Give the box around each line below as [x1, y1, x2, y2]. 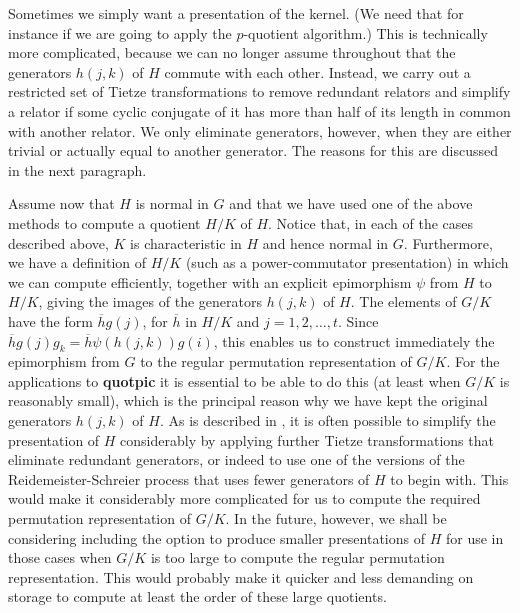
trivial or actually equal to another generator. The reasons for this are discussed [8, 140, 498, 161]
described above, [8, 232, 109, 253]
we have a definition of [8, 252, 147, 273]
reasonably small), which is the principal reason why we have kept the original [8, 390, 488, 411]
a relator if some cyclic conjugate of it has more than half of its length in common [8, 100, 511, 121]
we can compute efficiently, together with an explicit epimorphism [8, 271, 412, 292]
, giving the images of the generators [38, 291, 262, 312]
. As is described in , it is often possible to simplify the [159, 410, 496, 431]
